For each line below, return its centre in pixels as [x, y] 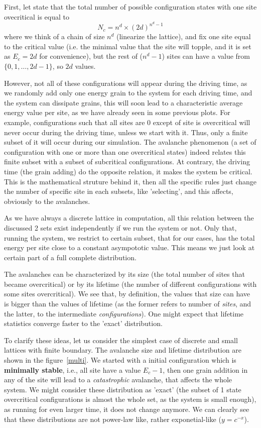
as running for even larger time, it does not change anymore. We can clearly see [127, 409]
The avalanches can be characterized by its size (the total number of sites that [124, 274]
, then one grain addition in [205, 369]
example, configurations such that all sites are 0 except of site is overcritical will [127, 122]
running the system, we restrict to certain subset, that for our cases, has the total [129, 237]
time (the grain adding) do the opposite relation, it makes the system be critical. [128, 171]
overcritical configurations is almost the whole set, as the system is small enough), [130, 399]
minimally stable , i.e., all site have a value [73, 369]
